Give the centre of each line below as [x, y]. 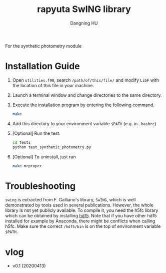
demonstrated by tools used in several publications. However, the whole [79, 205]
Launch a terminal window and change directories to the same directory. [87, 95]
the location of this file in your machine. [53, 85]
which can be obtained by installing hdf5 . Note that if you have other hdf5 [81, 216]
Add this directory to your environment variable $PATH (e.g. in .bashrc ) [84, 123]
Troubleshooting [40, 186]
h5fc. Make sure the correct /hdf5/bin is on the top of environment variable [83, 226]
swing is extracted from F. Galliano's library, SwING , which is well [70, 200]
